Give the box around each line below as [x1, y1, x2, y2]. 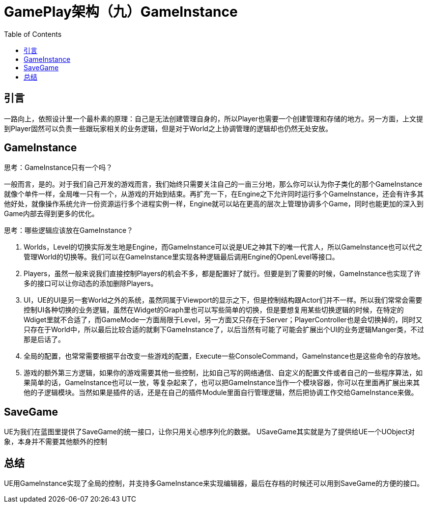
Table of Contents [4, 29, 62, 38]
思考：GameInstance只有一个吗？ [4, 163, 113, 172]
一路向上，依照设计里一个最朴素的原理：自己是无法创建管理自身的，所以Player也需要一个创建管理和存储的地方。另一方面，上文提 [4, 114, 424, 123]
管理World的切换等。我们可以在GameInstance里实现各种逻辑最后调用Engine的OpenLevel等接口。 [24, 253, 339, 261]
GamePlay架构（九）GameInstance [4, 3, 238, 20]
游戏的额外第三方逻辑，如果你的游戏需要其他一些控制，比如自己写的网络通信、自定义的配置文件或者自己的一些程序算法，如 [24, 368, 423, 377]
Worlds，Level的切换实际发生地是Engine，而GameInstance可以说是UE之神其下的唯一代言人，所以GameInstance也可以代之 [24, 243, 423, 252]
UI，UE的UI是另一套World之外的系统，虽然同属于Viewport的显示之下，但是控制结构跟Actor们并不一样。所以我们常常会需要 [24, 296, 423, 305]
